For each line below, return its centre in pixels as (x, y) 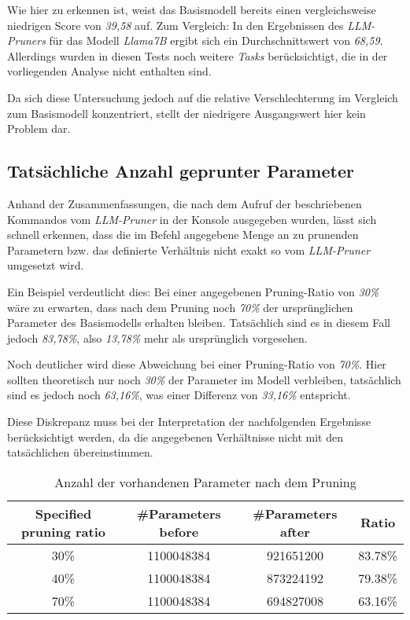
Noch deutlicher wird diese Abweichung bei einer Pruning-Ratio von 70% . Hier (197, 364)
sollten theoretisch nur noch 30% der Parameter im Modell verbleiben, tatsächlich (204, 379)
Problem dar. (39, 128)
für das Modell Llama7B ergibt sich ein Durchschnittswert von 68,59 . (216, 40)
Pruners (26, 40)
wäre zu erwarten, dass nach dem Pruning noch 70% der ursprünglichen (180, 307)
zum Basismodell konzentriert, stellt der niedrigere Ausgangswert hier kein (187, 113)
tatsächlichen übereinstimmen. (80, 452)
